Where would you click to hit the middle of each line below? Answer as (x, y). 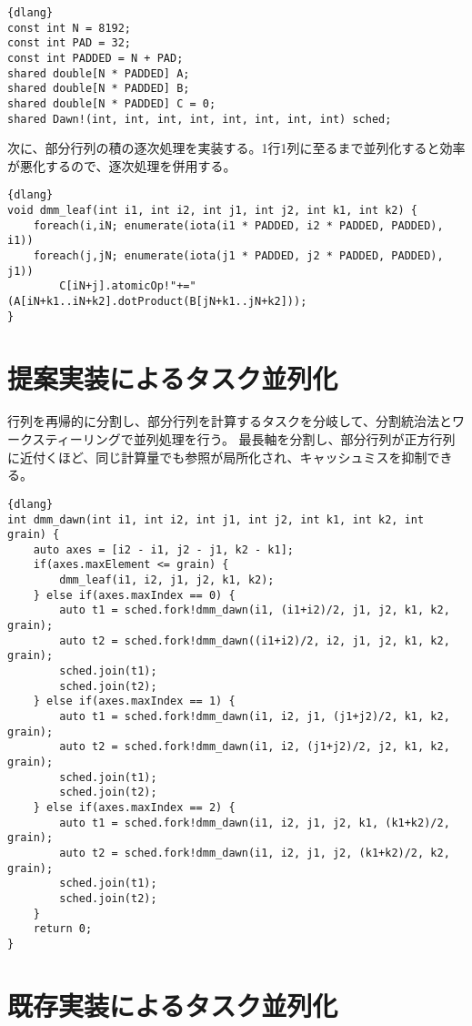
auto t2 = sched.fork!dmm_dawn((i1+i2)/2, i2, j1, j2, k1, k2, (255, 640)
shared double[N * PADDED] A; (99, 73)
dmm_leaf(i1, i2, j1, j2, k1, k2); (167, 580)
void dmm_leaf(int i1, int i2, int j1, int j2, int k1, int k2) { (213, 211)
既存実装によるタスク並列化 (173, 1005)
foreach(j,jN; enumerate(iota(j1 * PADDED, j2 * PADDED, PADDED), (238, 256)
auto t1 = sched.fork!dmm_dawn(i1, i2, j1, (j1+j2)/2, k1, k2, (255, 717)
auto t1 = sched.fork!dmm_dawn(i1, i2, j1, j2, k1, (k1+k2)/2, (255, 823)
